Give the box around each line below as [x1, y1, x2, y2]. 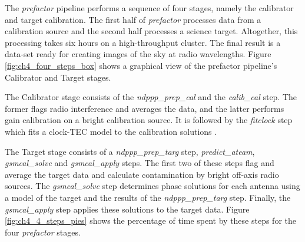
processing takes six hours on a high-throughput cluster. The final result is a [5, 36, 281, 48]
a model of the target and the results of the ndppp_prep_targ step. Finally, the [5, 191, 291, 203]
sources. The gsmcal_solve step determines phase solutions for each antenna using [5, 180, 300, 192]
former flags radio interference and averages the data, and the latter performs [5, 102, 284, 114]
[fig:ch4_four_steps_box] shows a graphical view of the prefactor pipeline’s [5, 59, 277, 71]
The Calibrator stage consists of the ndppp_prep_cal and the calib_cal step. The [5, 91, 297, 103]
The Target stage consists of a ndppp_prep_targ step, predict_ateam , [5, 145, 255, 157]
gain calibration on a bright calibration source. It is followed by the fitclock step [5, 114, 293, 126]
